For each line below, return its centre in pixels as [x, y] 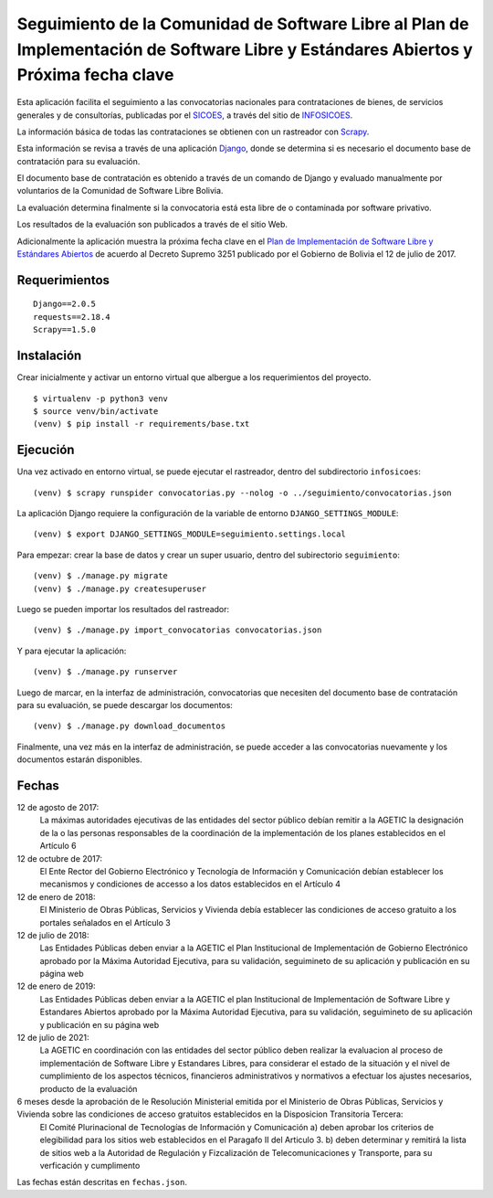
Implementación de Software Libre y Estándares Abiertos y [245, 49]
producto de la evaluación [89, 1088]
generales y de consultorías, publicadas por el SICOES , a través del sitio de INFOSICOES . [185, 115]
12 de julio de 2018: [53, 935]
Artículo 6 [58, 846]
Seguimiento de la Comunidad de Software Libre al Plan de [243, 24]
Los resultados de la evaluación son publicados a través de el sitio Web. [152, 225]
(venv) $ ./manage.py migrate [101, 576]
